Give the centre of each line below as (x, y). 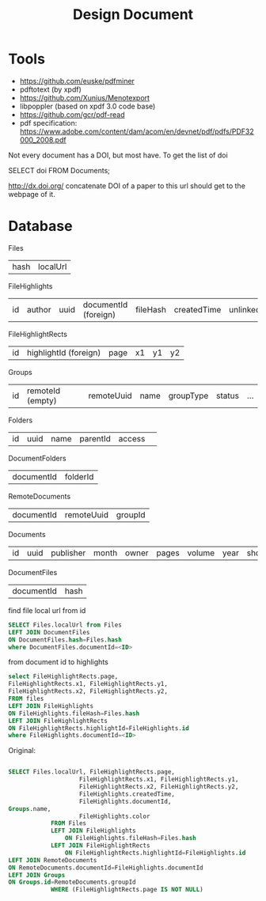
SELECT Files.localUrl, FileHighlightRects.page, (92, 772)
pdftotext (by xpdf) (50, 89)
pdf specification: (48, 123)
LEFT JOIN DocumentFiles (49, 632)
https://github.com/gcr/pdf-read (72, 114)
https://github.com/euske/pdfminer (77, 81)
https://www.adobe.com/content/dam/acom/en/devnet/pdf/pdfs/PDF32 (137, 131)
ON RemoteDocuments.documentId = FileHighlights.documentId (106, 868)
